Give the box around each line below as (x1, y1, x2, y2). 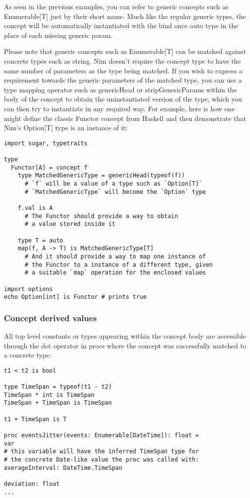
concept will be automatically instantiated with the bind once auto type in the (4, 20, 238, 31)
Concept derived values (4, 311, 97, 324)
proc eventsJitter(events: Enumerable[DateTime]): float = (4, 432, 199, 439)
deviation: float (4, 481, 60, 488)
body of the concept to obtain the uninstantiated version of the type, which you (4, 94, 242, 104)
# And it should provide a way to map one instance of (24, 253, 206, 260)
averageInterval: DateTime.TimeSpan (4, 464, 123, 471)
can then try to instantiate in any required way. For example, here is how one (4, 103, 235, 113)
